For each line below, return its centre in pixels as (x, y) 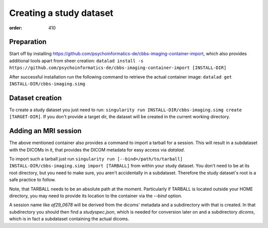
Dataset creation (35, 98)
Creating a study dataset (61, 13)
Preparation (28, 42)
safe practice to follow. (33, 180)
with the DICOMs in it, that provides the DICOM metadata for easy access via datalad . (97, 150)
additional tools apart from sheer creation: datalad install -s (76, 61)
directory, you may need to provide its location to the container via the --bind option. (96, 196)
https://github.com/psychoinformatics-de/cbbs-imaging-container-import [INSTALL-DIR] (118, 68)
